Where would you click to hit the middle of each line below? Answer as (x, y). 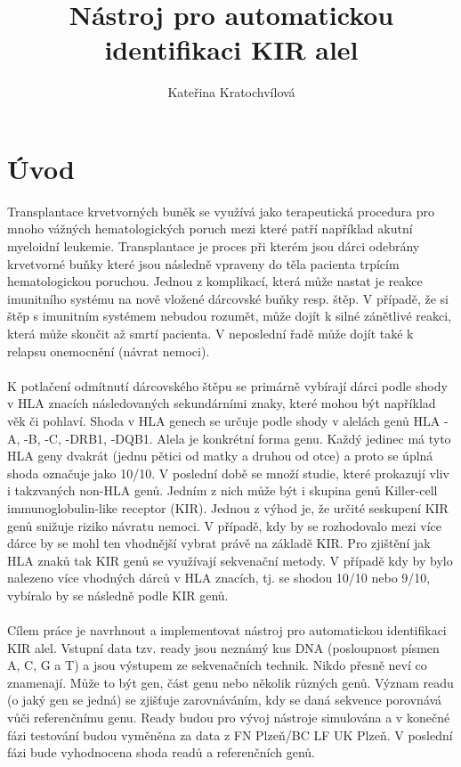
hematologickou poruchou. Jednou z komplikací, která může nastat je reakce (215, 281)
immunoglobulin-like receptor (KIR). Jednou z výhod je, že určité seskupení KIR (228, 507)
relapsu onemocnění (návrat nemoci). (109, 351)
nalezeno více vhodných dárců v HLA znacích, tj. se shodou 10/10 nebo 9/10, (219, 578)
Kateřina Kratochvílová (231, 92)
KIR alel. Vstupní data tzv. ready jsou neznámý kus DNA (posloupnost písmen (223, 647)
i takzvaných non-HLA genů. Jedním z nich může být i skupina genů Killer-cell (222, 490)
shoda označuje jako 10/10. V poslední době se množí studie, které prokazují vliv (229, 473)
